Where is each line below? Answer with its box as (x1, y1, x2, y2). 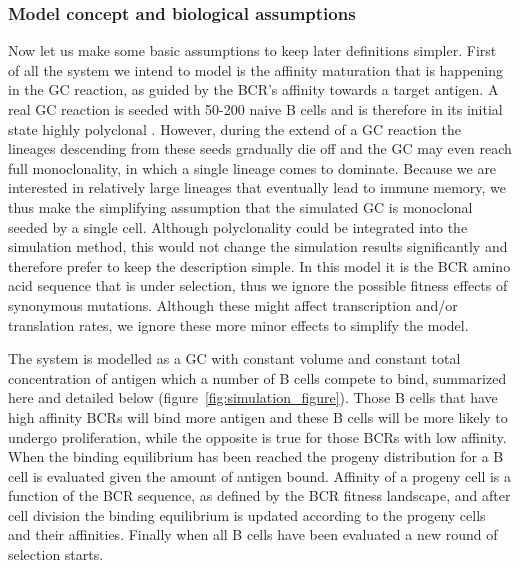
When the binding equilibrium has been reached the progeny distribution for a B (8, 446, 504, 467)
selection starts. (8, 544, 104, 565)
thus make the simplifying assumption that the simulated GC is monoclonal (8, 196, 473, 217)
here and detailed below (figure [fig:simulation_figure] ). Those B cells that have (8, 387, 498, 408)
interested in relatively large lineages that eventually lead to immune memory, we (8, 177, 507, 198)
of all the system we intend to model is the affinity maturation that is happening (8, 59, 504, 80)
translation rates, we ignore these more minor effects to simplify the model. (8, 314, 469, 335)
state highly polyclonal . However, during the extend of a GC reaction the (8, 118, 461, 139)
